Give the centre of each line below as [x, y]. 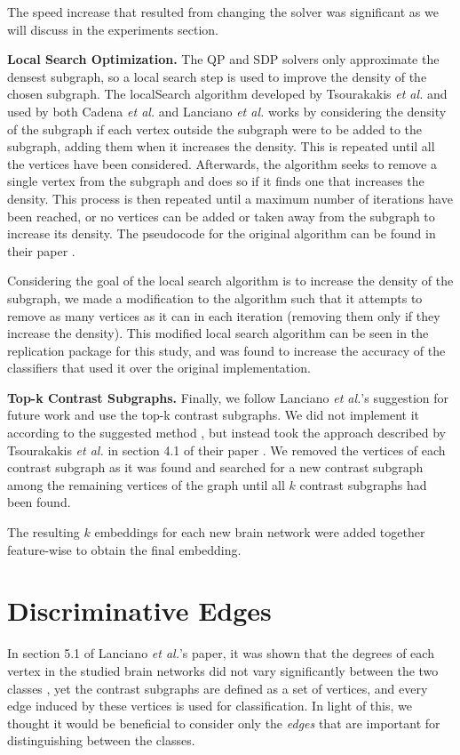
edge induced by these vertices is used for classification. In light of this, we [210, 706]
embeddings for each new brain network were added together [260, 532]
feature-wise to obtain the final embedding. [124, 549]
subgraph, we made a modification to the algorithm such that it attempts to [215, 297]
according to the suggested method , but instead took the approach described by [226, 433]
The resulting [44, 532]
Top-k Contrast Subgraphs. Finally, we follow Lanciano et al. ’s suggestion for [228, 397]
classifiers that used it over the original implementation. [159, 368]
